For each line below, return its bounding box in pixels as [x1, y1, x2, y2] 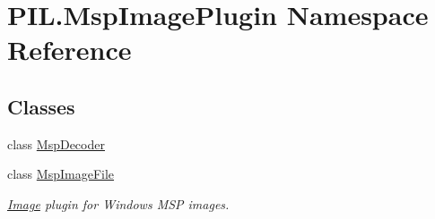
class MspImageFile [7, 164, 115, 183]
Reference [7, 31, 132, 68]
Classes [7, 92, 75, 120]
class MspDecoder [7, 134, 105, 153]
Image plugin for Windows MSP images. [7, 194, 230, 213]
